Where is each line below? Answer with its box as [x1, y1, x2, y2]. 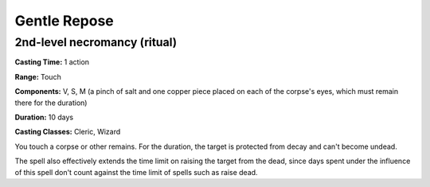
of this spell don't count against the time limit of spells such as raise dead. [14, 167, 258, 177]
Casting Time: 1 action [14, 57, 90, 67]
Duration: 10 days [14, 112, 74, 122]
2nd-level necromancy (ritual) [14, 35, 178, 49]
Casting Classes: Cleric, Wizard [14, 127, 121, 137]
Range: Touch [14, 72, 61, 81]
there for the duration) [14, 98, 88, 107]
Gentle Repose [14, 12, 115, 29]
